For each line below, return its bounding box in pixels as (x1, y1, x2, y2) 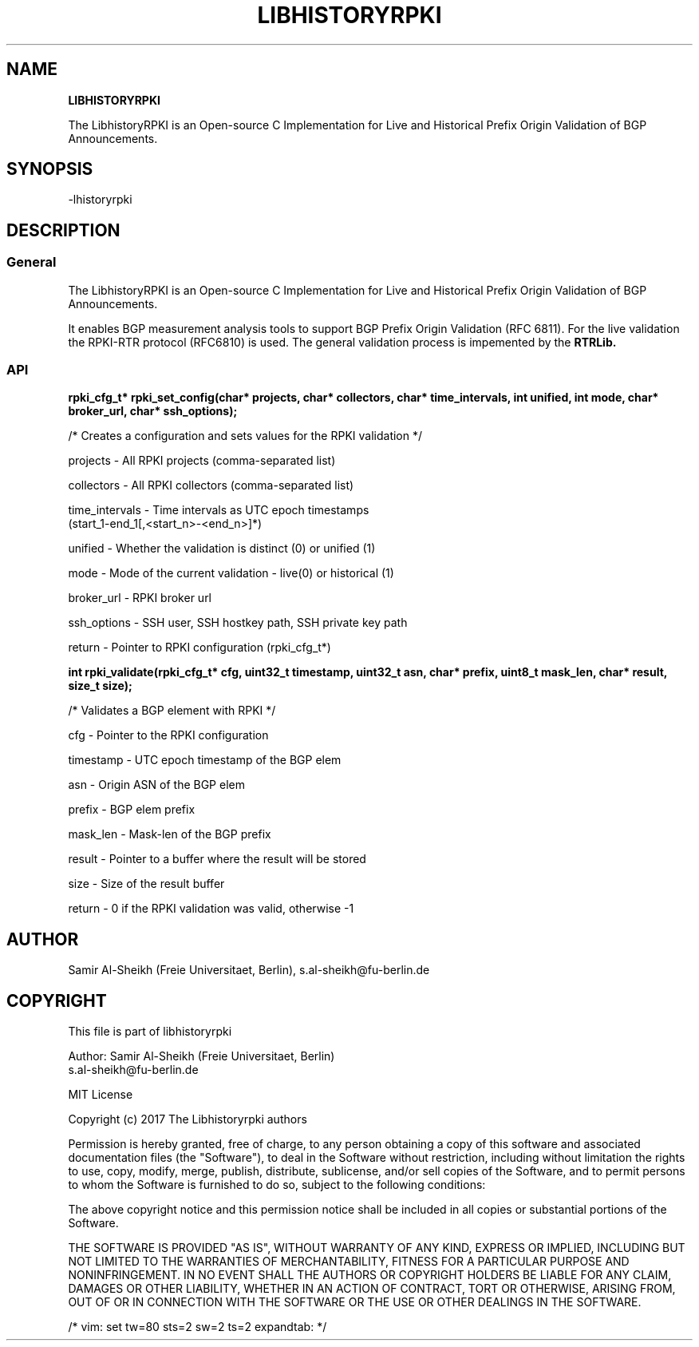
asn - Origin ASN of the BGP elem (68, 778, 245, 792)
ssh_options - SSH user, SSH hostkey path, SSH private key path (68, 616, 408, 630)
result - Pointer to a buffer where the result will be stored (68, 852, 366, 866)
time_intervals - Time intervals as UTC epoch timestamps (68, 503, 369, 517)
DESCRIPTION (6, 220, 120, 240)
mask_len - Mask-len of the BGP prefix (68, 827, 271, 842)
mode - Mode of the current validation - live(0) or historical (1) (68, 566, 394, 580)
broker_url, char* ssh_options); (68, 404, 238, 418)
